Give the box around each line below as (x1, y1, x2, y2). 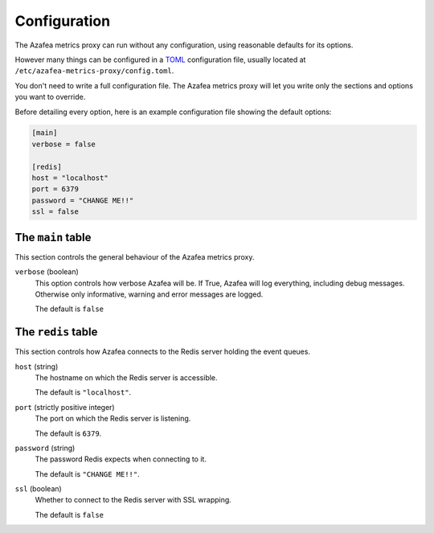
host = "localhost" (31, 174, 108, 182)
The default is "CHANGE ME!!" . (35, 469, 140, 478)
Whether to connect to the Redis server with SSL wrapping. (35, 495, 232, 505)
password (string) (14, 443, 76, 453)
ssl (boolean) (14, 484, 62, 494)
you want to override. (14, 92, 86, 102)
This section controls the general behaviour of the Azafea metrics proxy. (14, 252, 255, 261)
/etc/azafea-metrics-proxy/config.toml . (14, 66, 174, 76)
